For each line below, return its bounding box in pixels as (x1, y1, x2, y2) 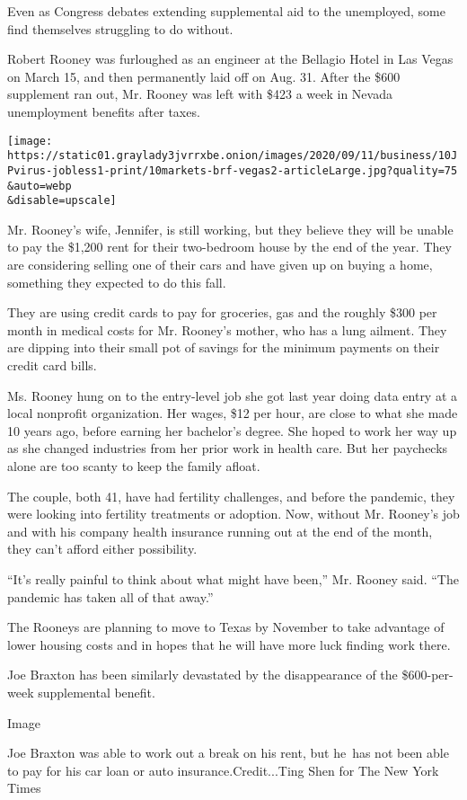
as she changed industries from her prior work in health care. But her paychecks (7, 439, 448, 458)
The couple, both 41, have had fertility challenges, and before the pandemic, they (7, 486, 455, 505)
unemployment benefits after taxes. (7, 102, 200, 120)
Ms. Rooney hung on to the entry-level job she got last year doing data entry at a (7, 386, 458, 404)
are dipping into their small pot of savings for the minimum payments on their (7, 338, 440, 357)
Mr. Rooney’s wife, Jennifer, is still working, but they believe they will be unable (7, 219, 454, 238)
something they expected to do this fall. (7, 272, 226, 291)
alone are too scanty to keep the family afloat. (7, 456, 260, 475)
